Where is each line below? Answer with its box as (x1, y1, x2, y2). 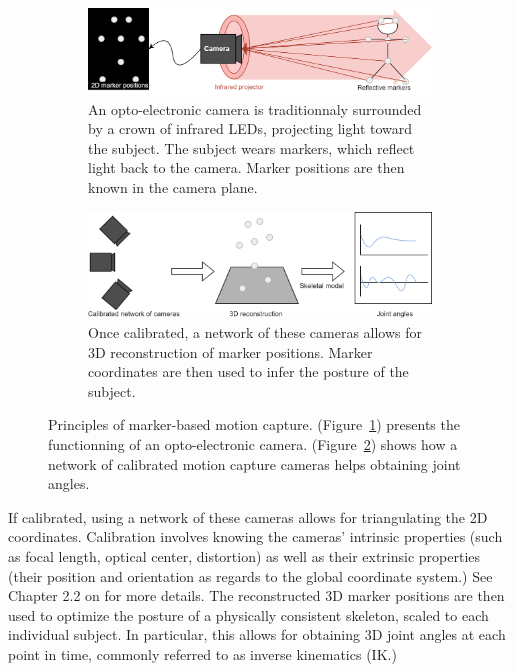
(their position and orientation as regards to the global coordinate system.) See (8, 565, 493, 586)
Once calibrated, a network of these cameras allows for (88, 321, 423, 342)
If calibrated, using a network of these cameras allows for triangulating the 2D (8, 506, 488, 527)
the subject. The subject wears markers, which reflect (88, 137, 415, 158)
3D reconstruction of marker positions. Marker (88, 341, 373, 362)
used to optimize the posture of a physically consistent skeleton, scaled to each (8, 604, 489, 625)
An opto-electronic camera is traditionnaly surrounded (88, 98, 422, 119)
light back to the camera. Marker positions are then (88, 157, 405, 178)
